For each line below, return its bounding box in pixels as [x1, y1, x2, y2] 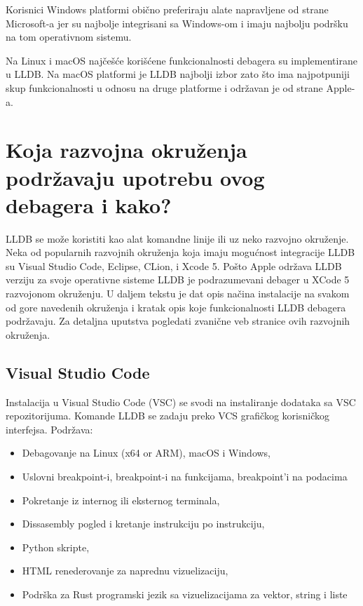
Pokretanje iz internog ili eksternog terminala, [22, 492, 220, 507]
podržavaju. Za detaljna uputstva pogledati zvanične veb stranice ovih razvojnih [6, 314, 350, 328]
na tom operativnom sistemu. [6, 29, 132, 44]
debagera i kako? [6, 190, 172, 219]
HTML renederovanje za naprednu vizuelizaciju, [22, 563, 228, 578]
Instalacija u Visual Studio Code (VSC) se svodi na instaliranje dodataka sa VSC [6, 394, 356, 409]
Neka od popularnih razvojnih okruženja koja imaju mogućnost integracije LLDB [6, 245, 355, 260]
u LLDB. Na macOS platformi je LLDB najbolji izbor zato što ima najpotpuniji [6, 67, 350, 81]
